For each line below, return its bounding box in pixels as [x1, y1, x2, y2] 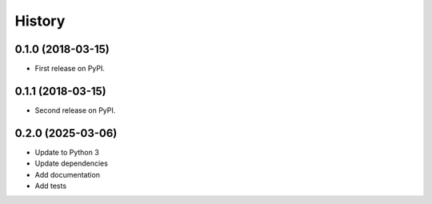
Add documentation [34, 170, 100, 179]
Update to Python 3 [34, 147, 99, 157]
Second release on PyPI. [34, 105, 116, 115]
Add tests [34, 181, 67, 191]
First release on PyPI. [34, 64, 106, 74]
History [14, 12, 66, 30]
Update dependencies [34, 158, 108, 168]
